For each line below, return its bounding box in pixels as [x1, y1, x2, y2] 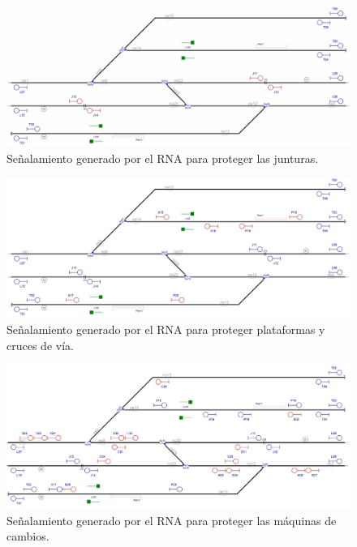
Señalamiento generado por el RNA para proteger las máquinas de [6, 511, 337, 528]
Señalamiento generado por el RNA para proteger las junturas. [6, 149, 319, 166]
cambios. [6, 528, 49, 545]
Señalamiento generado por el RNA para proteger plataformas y [6, 320, 325, 337]
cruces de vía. [6, 336, 74, 353]
